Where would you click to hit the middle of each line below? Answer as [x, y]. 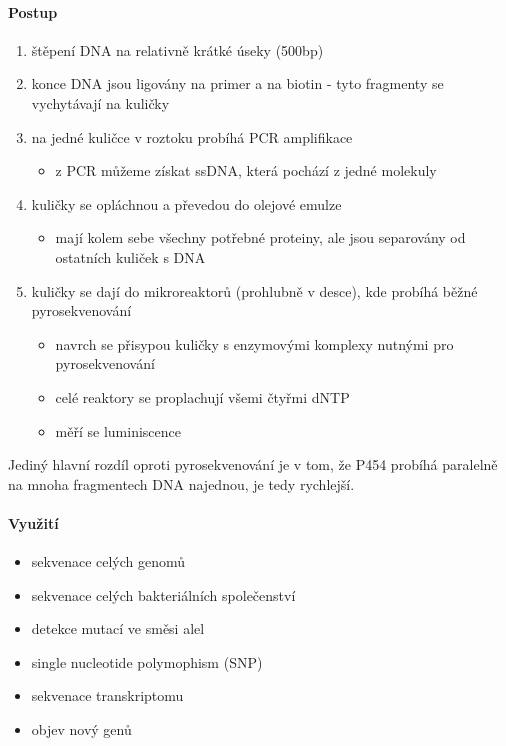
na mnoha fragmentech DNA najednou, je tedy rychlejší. [181, 483]
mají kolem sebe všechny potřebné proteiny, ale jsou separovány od [260, 237]
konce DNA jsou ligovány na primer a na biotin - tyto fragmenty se [237, 83]
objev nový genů [81, 729]
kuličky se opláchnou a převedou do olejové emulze [186, 203]
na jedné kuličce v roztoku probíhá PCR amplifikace [192, 136]
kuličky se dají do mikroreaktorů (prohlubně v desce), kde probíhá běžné [254, 290]
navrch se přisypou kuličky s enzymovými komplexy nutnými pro [254, 343]
